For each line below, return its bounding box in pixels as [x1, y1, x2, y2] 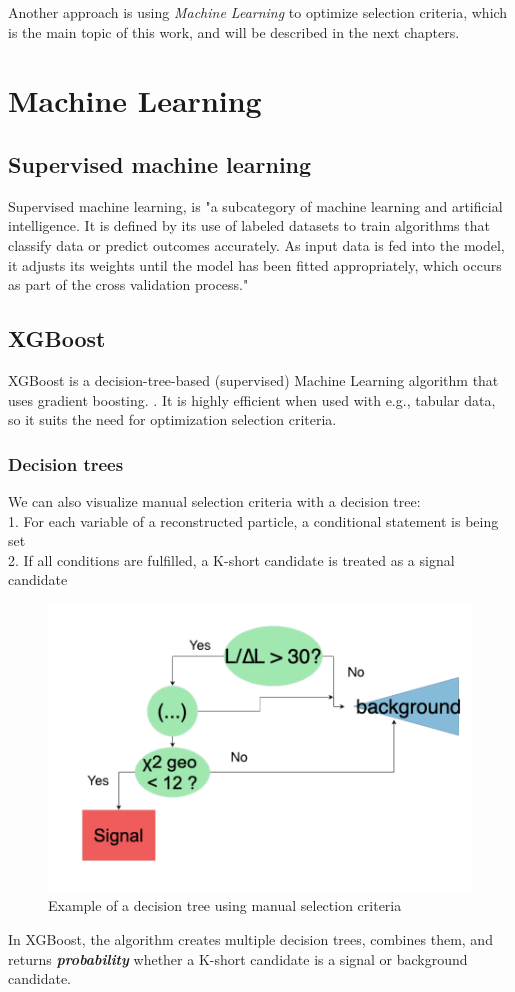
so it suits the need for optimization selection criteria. [8, 409, 337, 430]
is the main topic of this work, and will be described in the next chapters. [8, 21, 460, 42]
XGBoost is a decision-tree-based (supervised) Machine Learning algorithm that [8, 369, 499, 390]
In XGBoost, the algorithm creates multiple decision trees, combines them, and [8, 929, 493, 950]
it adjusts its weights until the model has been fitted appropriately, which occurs [8, 254, 502, 275]
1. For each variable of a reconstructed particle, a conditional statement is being [8, 510, 499, 531]
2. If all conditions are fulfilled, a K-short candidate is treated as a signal [8, 549, 455, 570]
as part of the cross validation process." [8, 274, 249, 295]
